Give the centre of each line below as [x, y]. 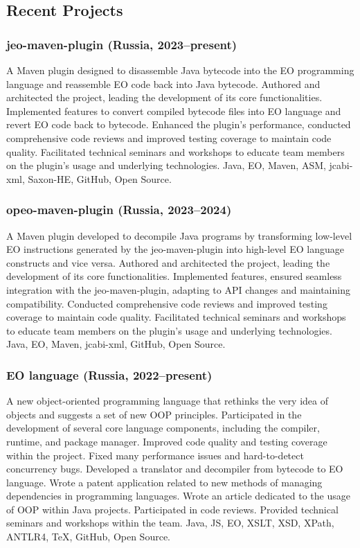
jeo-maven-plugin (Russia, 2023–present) [122, 44]
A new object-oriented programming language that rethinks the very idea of [168, 401]
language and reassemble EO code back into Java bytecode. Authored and [163, 83]
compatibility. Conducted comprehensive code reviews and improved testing [167, 303]
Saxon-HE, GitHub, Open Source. [100, 178]
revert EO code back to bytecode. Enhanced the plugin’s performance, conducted [179, 124]
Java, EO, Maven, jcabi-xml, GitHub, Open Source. [116, 344]
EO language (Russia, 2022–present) [109, 374]
